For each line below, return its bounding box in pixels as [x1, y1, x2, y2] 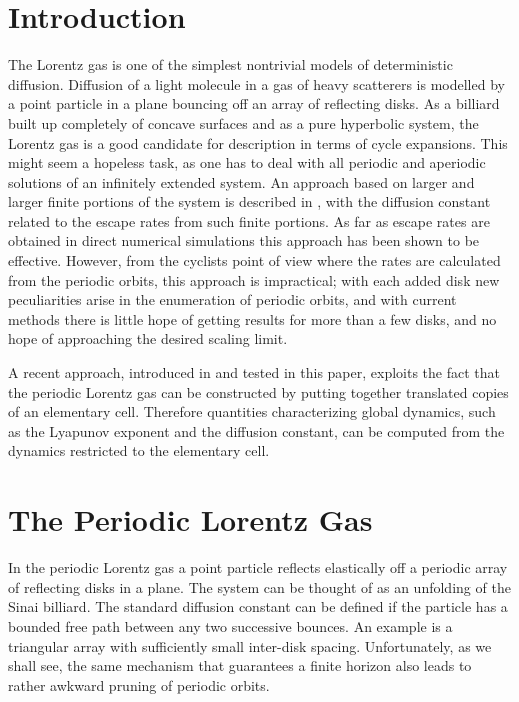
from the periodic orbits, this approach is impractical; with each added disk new [8, 269, 500, 290]
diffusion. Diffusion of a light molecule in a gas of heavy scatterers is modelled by [8, 73, 505, 94]
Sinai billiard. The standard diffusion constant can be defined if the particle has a [8, 596, 508, 617]
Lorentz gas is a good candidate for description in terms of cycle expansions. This [8, 132, 508, 153]
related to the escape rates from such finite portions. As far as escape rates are [8, 210, 490, 231]
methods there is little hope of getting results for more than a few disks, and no [8, 308, 497, 329]
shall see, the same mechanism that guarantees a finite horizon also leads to [8, 655, 472, 676]
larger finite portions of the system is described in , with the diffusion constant [8, 191, 491, 212]
